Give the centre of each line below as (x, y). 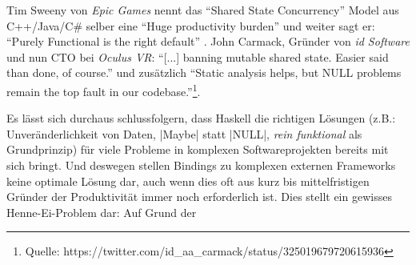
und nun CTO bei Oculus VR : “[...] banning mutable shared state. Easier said (198, 56)
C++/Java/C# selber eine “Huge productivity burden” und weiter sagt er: (191, 25)
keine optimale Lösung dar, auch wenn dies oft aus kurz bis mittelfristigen (188, 181)
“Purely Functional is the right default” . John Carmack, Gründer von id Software (208, 41)
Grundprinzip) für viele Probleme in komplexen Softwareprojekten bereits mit (198, 149)
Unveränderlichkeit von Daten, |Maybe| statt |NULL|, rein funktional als (184, 133)
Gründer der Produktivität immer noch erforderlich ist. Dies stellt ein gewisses (199, 197)
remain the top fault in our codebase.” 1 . (104, 90)
